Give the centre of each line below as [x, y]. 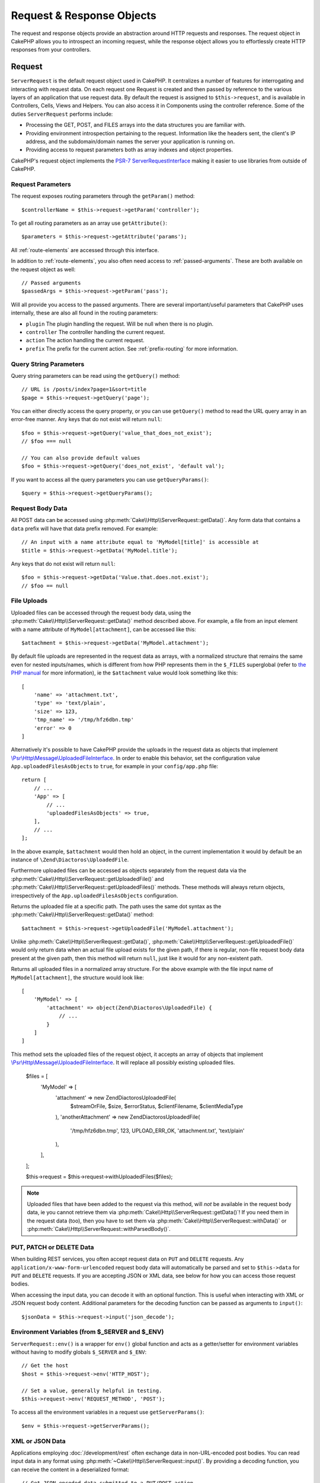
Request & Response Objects [84, 15]
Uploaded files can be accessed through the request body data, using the [101, 612]
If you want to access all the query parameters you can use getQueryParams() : [110, 479]
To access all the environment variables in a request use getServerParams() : [108, 1412]
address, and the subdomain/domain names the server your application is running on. [130, 141]
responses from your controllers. [51, 50]
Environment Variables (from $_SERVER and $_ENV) [87, 1332]
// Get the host [45, 1366]
